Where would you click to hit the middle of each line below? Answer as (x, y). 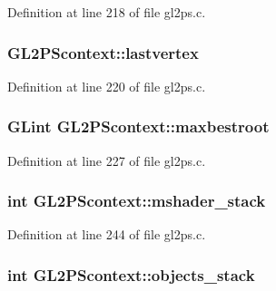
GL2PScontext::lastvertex (103, 52)
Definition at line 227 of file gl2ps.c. (107, 160)
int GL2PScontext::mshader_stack (137, 201)
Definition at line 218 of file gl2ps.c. (107, 12)
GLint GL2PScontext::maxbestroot (138, 126)
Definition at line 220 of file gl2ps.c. (107, 86)
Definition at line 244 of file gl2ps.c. (107, 234)
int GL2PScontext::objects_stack (131, 274)
